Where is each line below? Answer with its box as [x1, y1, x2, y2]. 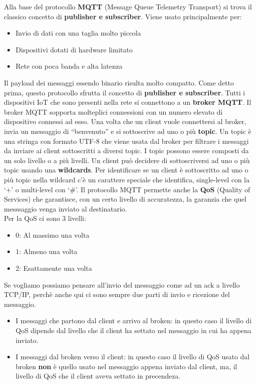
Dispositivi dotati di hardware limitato [15, 44, 133, 54]
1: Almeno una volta [15, 246, 77, 256]
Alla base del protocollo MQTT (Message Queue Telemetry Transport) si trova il [4, 1, 252, 11]
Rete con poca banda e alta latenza [15, 61, 123, 71]
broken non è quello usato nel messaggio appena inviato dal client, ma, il [15, 361, 237, 371]
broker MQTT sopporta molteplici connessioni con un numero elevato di [4, 106, 222, 117]
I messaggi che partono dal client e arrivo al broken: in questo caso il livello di [15, 315, 252, 326]
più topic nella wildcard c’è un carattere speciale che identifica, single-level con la [4, 174, 250, 184]
